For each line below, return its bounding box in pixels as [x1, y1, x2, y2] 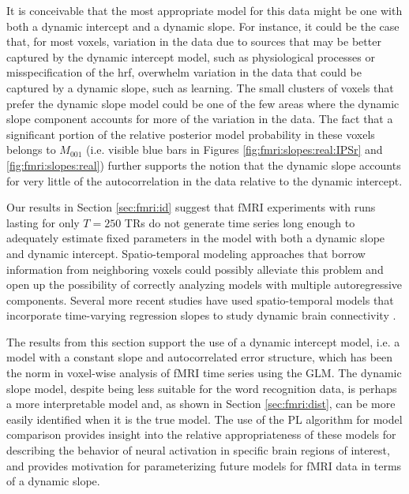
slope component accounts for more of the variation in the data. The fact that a [6, 110, 393, 127]
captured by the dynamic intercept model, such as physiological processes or [6, 48, 375, 65]
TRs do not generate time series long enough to [124, 214, 355, 230]
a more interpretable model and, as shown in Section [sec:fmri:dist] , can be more [6, 395, 396, 412]
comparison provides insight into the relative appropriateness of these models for [6, 426, 396, 443]
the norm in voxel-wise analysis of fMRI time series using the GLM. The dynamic [6, 365, 402, 381]
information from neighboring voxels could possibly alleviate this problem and [6, 260, 384, 277]
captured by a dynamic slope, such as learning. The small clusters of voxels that [6, 79, 394, 95]
